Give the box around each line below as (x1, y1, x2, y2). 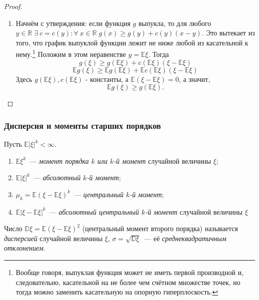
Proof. (4, 1, 22, 11)
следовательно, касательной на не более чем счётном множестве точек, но (15, 277, 241, 287)
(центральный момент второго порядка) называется (82, 223, 238, 234)
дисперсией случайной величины (4, 233, 103, 243)
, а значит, (179, 73, 210, 84)
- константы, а (85, 73, 129, 84)
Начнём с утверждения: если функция (15, 17, 130, 28)
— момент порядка (29, 155, 89, 166)
